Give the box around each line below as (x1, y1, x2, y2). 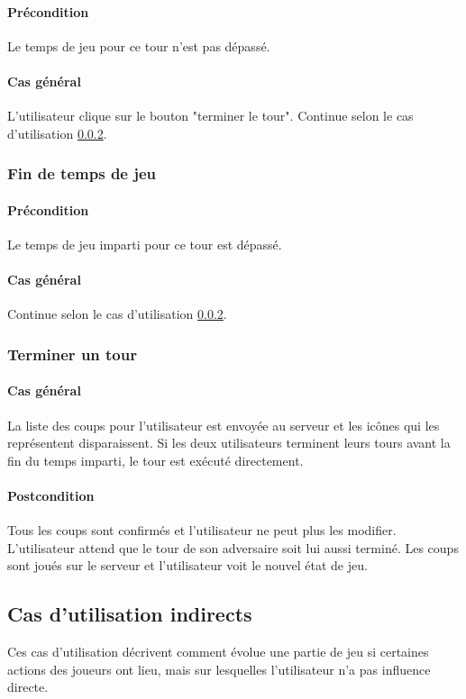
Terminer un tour (7, 342, 137, 365)
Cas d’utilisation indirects (7, 600, 252, 628)
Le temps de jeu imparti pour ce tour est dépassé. (7, 235, 282, 254)
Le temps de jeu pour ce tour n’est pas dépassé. (7, 36, 270, 55)
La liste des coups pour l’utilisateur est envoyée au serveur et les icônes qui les (7, 415, 440, 434)
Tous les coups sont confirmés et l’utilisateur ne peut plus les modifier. (7, 521, 397, 540)
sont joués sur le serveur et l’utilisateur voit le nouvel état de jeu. (7, 556, 368, 575)
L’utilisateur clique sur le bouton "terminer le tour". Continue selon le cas (7, 106, 414, 125)
